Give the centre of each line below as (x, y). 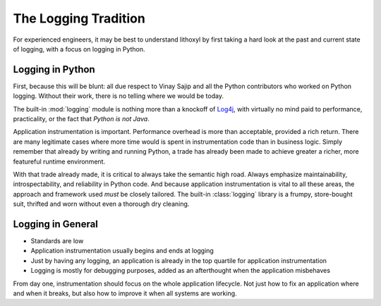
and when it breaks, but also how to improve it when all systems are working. (125, 293)
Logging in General (56, 224)
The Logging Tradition (79, 18)
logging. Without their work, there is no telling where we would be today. (118, 96)
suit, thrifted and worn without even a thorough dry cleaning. (101, 204)
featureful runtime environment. (59, 161)
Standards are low (57, 241)
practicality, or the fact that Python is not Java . (81, 119)
